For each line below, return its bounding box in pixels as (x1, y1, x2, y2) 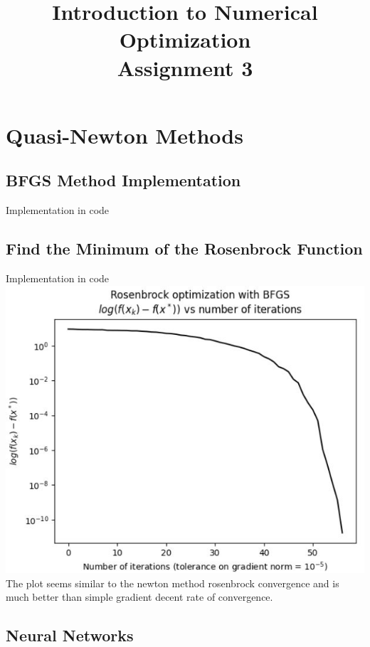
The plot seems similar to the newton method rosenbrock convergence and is (6, 575, 339, 590)
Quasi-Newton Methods (6, 120, 243, 149)
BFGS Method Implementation (6, 169, 241, 191)
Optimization (119, 25, 251, 54)
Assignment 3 (117, 53, 253, 82)
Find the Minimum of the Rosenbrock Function (6, 237, 363, 260)
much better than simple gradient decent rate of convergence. (6, 589, 273, 604)
